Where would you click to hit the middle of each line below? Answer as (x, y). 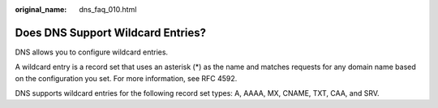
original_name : (41, 9)
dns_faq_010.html (108, 9)
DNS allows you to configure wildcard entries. (92, 52)
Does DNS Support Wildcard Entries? (111, 32)
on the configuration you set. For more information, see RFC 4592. (126, 78)
